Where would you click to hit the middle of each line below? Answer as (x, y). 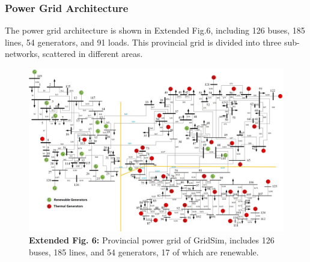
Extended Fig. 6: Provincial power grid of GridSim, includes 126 (152, 240)
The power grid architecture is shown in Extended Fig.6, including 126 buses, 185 (155, 30)
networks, (23, 54)
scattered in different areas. (93, 54)
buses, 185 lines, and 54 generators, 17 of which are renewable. (144, 252)
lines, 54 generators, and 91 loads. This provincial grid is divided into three (143, 42)
